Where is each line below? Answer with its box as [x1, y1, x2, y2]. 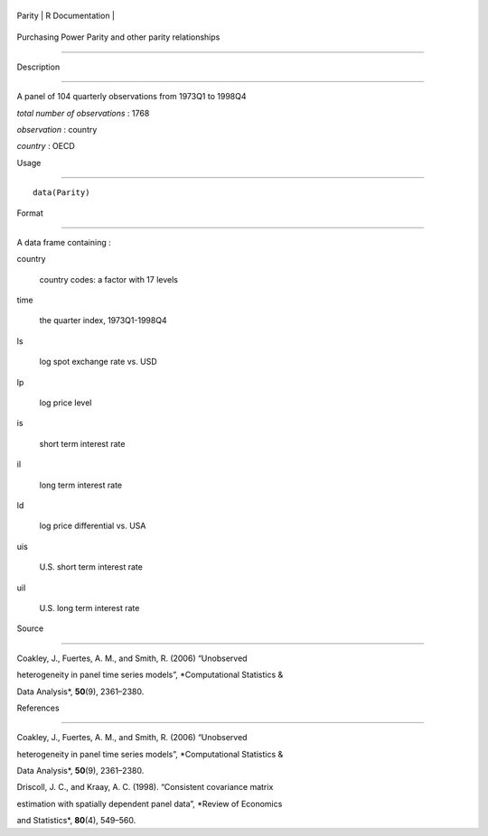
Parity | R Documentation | [16, 10, 116, 21]
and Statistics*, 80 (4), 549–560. [16, 815, 136, 826]
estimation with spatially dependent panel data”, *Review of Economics [16, 798, 283, 809]
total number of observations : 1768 [16, 107, 150, 118]
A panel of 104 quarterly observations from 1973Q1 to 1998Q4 [16, 91, 247, 102]
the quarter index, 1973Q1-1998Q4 [39, 315, 167, 326]
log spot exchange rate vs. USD [39, 357, 157, 367]
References [16, 702, 60, 713]
